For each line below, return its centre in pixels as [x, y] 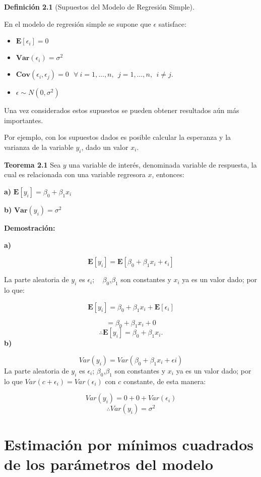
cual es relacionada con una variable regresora [75, 174]
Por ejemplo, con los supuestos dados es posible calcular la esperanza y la [118, 137]
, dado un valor [105, 147]
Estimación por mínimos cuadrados [129, 444]
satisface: [172, 23]
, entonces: [168, 174]
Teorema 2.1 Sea [32, 164]
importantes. [24, 120]
